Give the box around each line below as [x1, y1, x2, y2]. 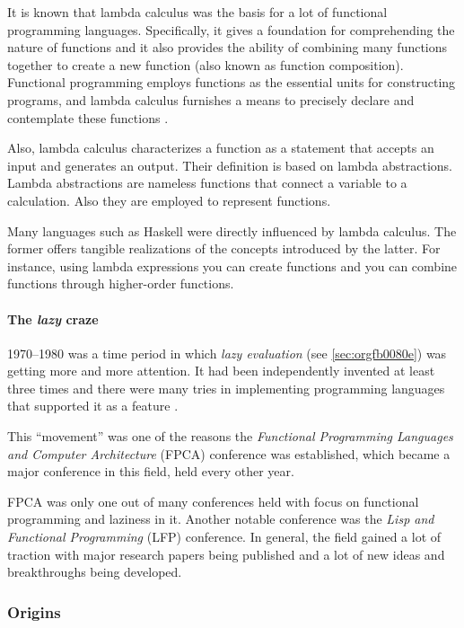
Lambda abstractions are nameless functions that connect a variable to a [7, 173, 407, 192]
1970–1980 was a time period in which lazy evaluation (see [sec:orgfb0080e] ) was [7, 343, 447, 362]
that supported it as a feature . [7, 396, 179, 415]
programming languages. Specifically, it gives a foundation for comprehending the [7, 20, 455, 39]
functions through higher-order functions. [7, 274, 234, 293]
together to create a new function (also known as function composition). [7, 55, 404, 74]
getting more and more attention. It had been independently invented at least [7, 361, 435, 380]
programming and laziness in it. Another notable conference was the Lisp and [7, 509, 434, 528]
